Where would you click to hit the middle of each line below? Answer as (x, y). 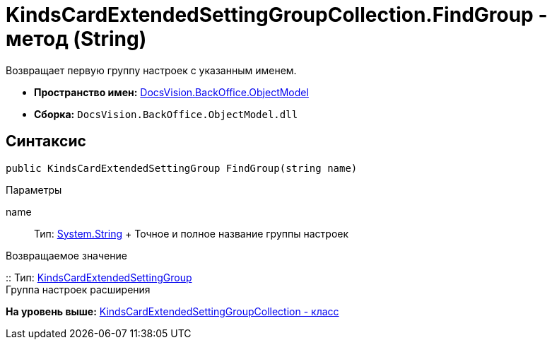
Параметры (34, 189)
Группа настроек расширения (78, 289)
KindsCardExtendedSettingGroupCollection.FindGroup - (277, 15)
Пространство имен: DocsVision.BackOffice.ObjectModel (171, 92)
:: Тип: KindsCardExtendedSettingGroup (99, 277)
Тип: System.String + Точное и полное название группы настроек (192, 233)
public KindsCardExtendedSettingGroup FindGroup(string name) (182, 168)
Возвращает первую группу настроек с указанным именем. (151, 70)
